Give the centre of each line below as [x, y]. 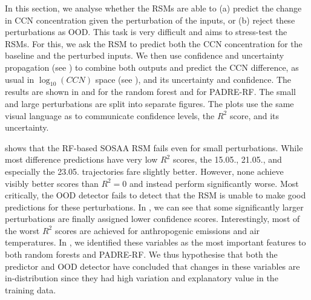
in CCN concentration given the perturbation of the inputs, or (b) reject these [150, 20]
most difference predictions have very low [81, 159]
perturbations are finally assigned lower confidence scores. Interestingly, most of [152, 219]
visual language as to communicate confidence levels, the [110, 115]
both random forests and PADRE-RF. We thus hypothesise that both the [141, 254]
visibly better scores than [52, 183]
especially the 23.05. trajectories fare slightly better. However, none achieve [144, 171]
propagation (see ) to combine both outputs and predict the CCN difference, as [152, 67]
